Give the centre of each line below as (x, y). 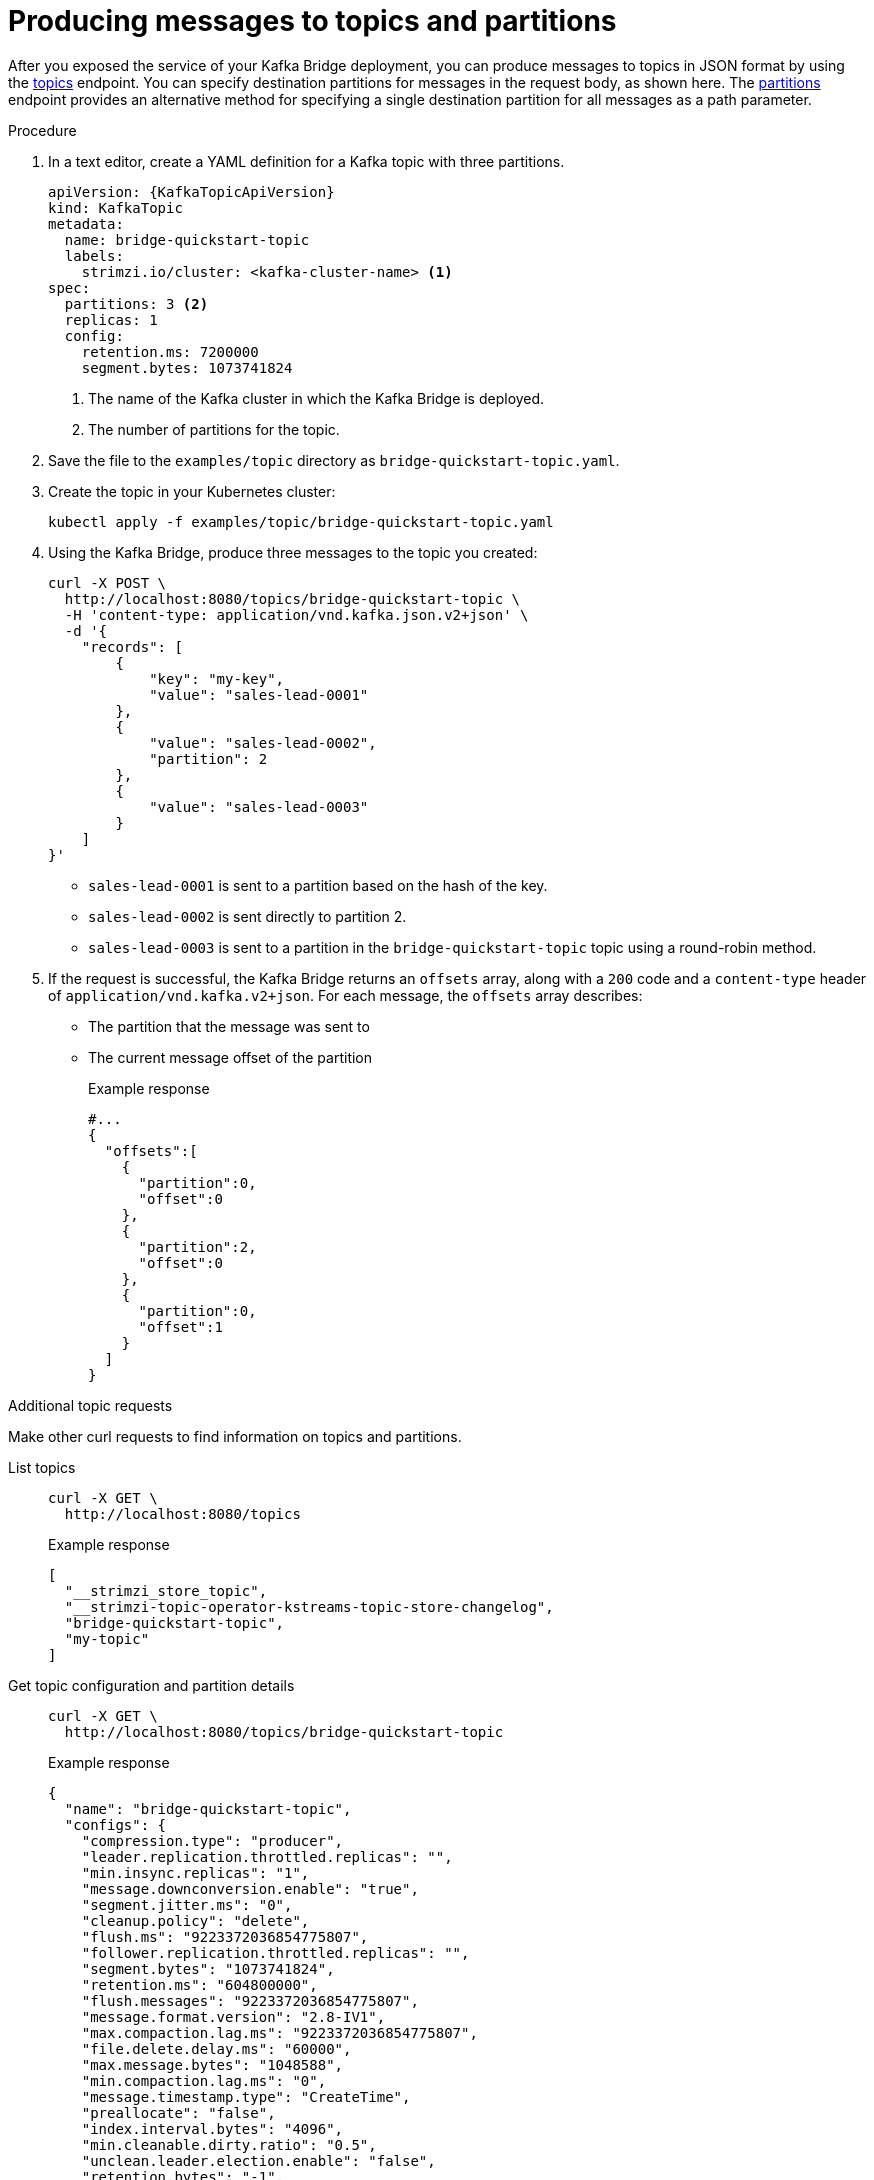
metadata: (86, 223)
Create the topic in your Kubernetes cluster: (192, 491)
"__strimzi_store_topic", (166, 1590)
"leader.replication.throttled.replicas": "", (267, 1856)
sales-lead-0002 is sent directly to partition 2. (247, 916)
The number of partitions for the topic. (214, 429)
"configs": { (115, 1824)
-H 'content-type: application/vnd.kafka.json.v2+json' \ (296, 614)
